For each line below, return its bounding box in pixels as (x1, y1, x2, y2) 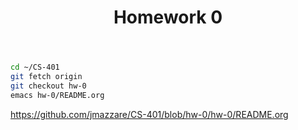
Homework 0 (113, 6, 223, 29)
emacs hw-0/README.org (10, 90, 105, 100)
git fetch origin (10, 72, 83, 82)
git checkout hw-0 (10, 81, 87, 91)
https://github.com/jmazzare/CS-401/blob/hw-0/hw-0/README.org (10, 108, 289, 120)
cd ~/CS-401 (10, 62, 60, 73)
